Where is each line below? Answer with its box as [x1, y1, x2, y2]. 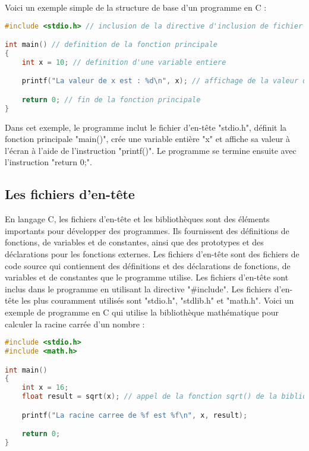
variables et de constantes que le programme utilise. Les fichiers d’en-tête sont [5, 271, 289, 283]
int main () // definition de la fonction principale [5, 40, 217, 49]
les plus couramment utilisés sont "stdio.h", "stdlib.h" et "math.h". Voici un [21, 294, 294, 307]
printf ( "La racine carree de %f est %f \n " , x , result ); [21, 411, 248, 420]
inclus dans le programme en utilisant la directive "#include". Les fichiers [5, 282, 272, 295]
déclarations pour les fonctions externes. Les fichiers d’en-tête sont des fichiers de [5, 248, 299, 260]
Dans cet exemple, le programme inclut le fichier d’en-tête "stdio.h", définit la [5, 121, 287, 133]
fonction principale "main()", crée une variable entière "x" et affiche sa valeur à [5, 133, 291, 145]
